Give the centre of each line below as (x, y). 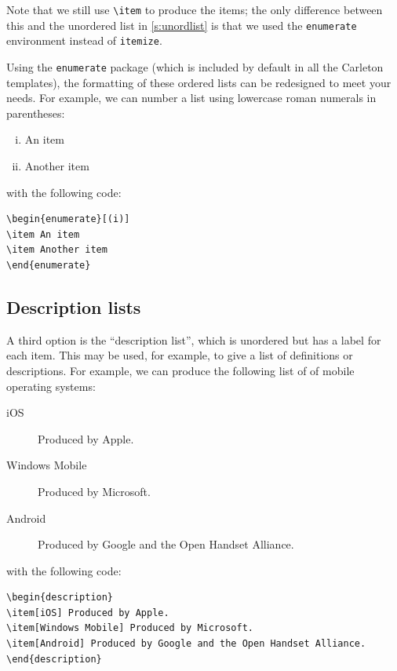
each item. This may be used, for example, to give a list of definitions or (180, 355)
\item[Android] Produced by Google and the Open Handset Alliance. (186, 644)
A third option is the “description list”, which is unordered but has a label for (194, 339)
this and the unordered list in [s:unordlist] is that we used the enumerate (182, 25)
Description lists (74, 306)
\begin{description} (60, 598)
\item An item (43, 234)
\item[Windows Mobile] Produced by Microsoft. (130, 628)
